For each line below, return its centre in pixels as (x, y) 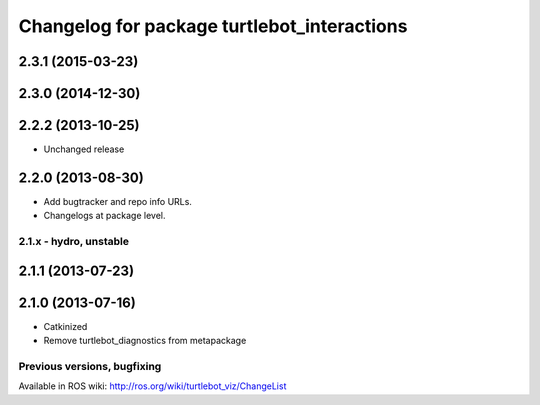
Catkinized (65, 326)
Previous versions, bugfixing (90, 367)
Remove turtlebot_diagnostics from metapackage (145, 341)
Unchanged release (84, 149)
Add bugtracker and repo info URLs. (117, 201)
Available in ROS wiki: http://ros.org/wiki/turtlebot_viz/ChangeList (152, 386)
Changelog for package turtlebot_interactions (213, 26)
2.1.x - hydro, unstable (74, 242)
